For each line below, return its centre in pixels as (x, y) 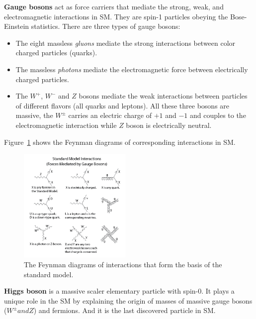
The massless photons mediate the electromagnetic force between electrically (132, 69)
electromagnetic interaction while (66, 125)
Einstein (17, 26)
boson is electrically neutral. (169, 125)
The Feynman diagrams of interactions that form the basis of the (123, 265)
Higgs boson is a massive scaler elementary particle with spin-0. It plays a (119, 291)
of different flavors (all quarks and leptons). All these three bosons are (123, 105)
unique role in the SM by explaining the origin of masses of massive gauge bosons (128, 300)
